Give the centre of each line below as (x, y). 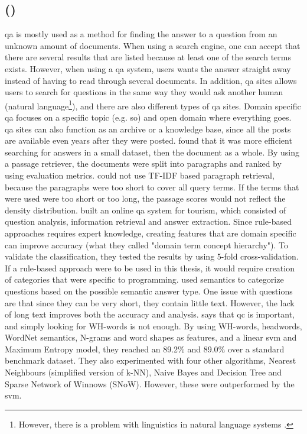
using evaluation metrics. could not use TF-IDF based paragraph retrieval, (140, 175)
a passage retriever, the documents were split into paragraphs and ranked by (143, 163)
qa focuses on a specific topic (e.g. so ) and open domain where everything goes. (148, 117)
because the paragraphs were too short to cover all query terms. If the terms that (152, 187)
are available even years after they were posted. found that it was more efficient (148, 140)
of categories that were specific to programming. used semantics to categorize (144, 279)
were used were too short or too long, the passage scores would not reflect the (145, 198)
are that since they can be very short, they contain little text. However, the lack (150, 302)
